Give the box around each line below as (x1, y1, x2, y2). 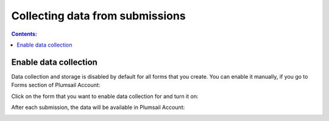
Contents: (11, 30, 38, 38)
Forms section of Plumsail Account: (11, 82, 101, 89)
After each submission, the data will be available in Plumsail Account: (11, 103, 185, 111)
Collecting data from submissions (11, 9, 186, 22)
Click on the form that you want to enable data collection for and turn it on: (11, 93, 199, 100)
